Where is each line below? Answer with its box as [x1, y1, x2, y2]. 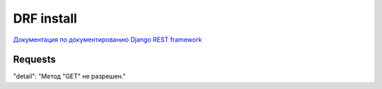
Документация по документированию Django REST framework [13, 35, 202, 44]
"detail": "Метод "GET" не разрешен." [13, 72, 127, 81]
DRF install [13, 11, 78, 26]
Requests [13, 54, 56, 66]
